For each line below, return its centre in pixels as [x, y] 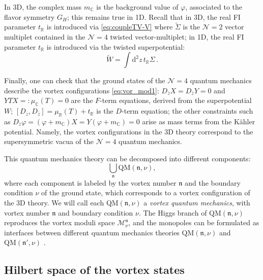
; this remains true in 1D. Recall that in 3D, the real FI [154, 16]
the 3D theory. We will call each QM [61, 202]
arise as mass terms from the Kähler [199, 121]
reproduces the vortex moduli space [60, 222]
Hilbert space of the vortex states [94, 270]
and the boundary [213, 182]
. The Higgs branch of [173, 212]
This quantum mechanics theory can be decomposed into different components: [127, 158]
